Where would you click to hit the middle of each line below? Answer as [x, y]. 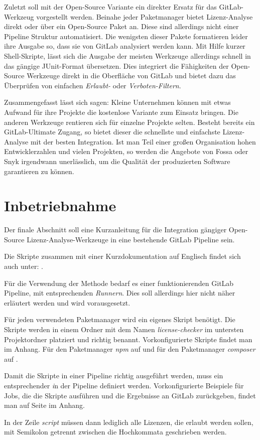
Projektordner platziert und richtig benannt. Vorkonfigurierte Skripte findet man [128, 339]
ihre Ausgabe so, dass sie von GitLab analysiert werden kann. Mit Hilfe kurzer [125, 46]
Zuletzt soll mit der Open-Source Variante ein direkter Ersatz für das [110, 7]
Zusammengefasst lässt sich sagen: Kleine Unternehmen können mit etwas [117, 102]
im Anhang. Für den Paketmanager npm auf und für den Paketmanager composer [130, 349]
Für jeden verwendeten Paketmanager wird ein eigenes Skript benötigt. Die [120, 319]
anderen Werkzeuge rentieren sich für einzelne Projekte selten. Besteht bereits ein [129, 122]
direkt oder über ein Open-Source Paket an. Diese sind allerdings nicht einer [121, 26]
